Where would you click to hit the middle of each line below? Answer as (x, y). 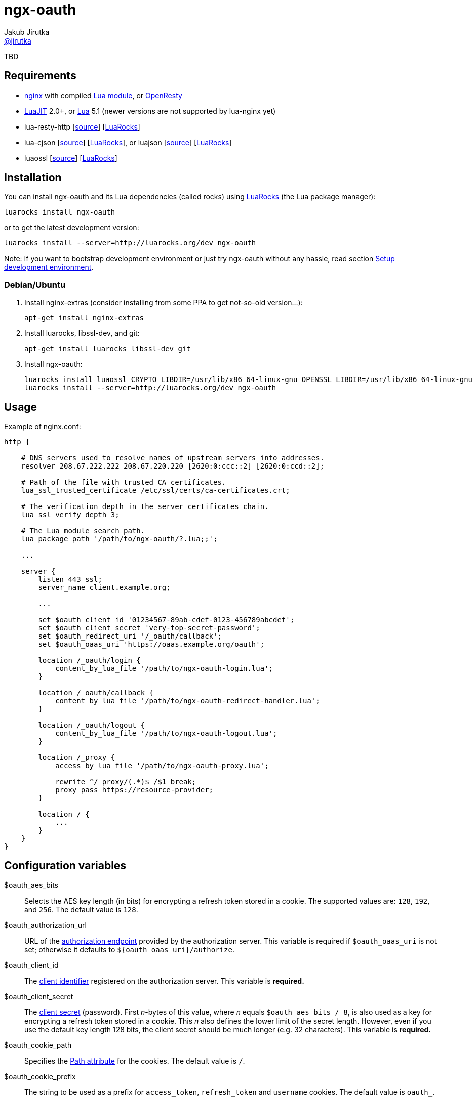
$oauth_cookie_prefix (40, 1076)
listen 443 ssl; (70, 580)
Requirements (40, 76)
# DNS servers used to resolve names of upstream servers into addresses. (173, 458)
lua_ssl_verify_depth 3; (70, 515)
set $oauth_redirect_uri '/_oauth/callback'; (130, 636)
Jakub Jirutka (27, 32)
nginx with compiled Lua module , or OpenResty (103, 95)
